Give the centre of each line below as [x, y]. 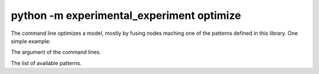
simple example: [31, 41]
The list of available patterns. [46, 63]
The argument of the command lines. [56, 52]
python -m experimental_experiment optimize [126, 15]
